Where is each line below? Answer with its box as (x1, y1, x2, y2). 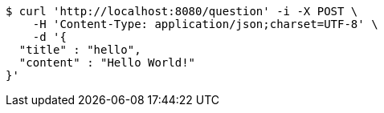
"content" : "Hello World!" (18, 56, 196, 69)
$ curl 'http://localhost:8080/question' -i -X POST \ (6, 5, 358, 18)
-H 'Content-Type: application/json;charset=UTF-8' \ (32, 18, 378, 30)
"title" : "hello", (18, 43, 141, 56)
